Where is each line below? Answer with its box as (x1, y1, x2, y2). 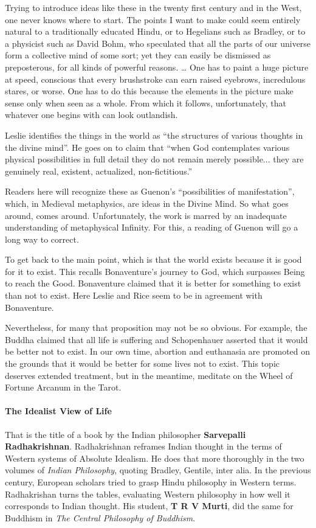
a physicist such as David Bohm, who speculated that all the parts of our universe (5, 36, 311, 49)
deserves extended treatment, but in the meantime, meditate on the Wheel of (5, 369, 293, 381)
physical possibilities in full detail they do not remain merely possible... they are (5, 153, 304, 165)
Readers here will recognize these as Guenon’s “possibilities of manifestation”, (5, 185, 295, 198)
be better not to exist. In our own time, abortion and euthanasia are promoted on (5, 345, 311, 358)
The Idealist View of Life (5, 405, 112, 417)
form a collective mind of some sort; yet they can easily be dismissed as (5, 49, 271, 61)
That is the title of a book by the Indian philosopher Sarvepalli (5, 428, 246, 440)
